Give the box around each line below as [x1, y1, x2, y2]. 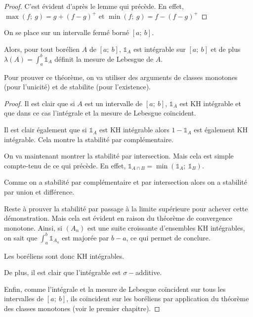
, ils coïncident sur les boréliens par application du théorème [66, 293, 249, 304]
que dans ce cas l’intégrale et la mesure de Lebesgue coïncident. [4, 108, 196, 118]
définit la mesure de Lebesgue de [54, 53, 154, 64]
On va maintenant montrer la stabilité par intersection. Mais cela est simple [4, 151, 234, 161]
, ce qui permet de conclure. [126, 232, 211, 242]
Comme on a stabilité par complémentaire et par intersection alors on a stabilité [4, 177, 248, 187]
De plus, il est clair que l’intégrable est [4, 267, 121, 277]
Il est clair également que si [4, 124, 87, 135]
